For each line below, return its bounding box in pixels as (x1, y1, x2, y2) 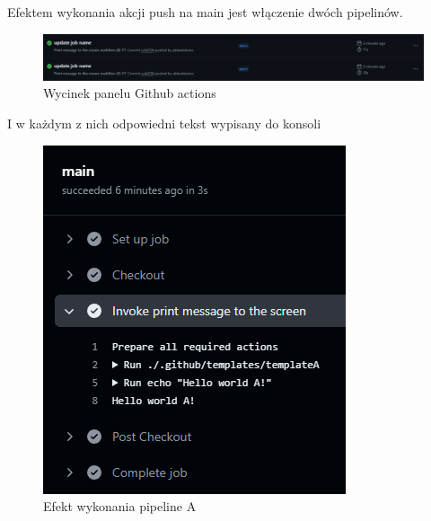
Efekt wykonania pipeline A (43, 497, 197, 516)
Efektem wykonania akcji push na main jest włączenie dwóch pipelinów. (7, 3, 403, 21)
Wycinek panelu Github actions (43, 84, 216, 102)
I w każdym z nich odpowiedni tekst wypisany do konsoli (7, 113, 321, 132)
